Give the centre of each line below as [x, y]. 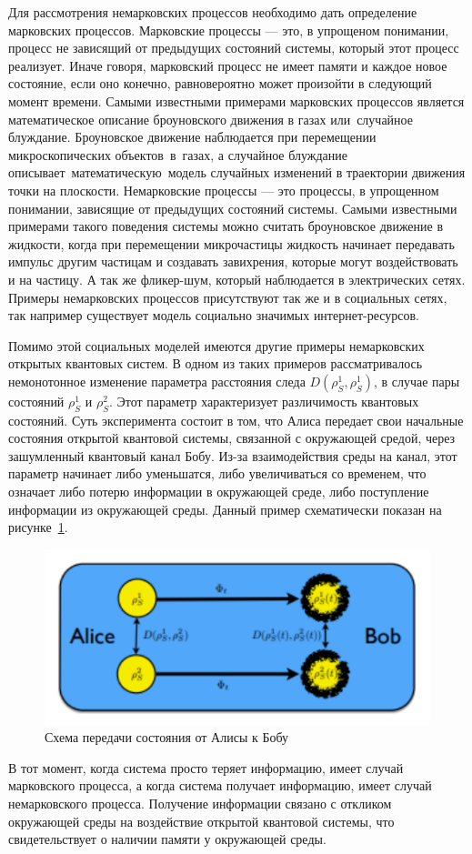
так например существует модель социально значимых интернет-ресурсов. [214, 315]
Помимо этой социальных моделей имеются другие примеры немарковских [216, 345]
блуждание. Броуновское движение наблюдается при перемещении [192, 137]
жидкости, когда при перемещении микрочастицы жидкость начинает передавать [231, 243]
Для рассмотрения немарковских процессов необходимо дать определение [213, 12]
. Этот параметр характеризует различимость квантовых [264, 401]
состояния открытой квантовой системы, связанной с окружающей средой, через [232, 438]
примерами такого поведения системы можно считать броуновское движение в [226, 226]
